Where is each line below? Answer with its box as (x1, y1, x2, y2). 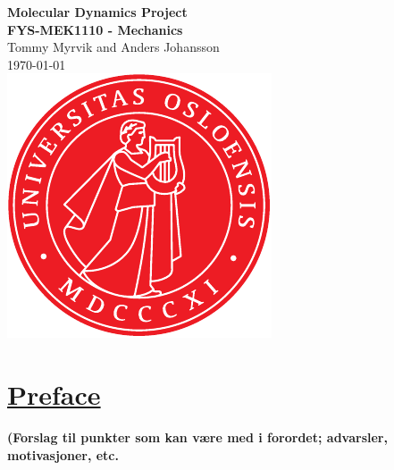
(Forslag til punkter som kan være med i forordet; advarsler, (7, 428, 388, 447)
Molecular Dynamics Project (7, 3, 188, 21)
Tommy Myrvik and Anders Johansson (7, 38, 220, 56)
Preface (7, 376, 101, 413)
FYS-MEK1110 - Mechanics (7, 20, 183, 38)
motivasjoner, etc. (7, 445, 119, 464)
